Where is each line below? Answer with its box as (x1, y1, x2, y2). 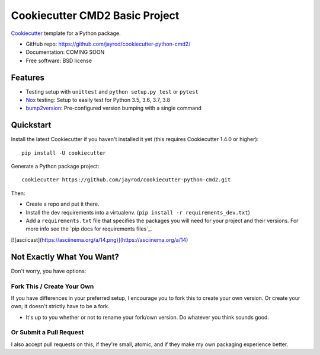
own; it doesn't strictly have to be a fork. (11, 303, 110, 310)
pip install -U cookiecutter (21, 149, 106, 156)
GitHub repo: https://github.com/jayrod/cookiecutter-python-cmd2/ (25, 40, 191, 47)
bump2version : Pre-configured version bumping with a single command (25, 104, 201, 112)
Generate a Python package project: (11, 163, 100, 170)
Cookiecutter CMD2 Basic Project (11, 9, 180, 22)
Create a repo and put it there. (25, 200, 100, 207)
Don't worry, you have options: (11, 267, 87, 274)
